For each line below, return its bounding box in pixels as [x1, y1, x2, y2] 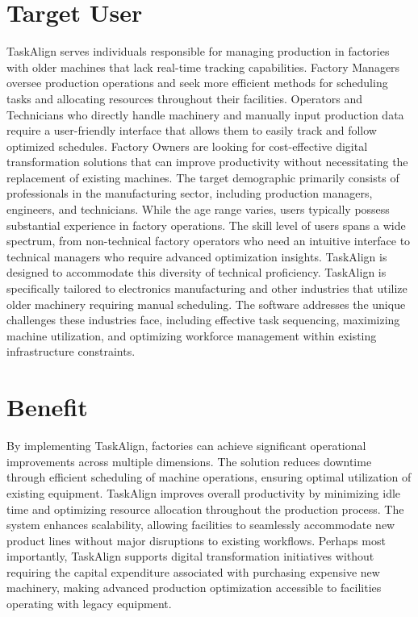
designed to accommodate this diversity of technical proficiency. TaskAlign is [6, 264, 387, 281]
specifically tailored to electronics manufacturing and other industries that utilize [6, 280, 408, 297]
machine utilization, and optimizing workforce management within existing [6, 327, 377, 344]
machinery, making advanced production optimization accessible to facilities [6, 579, 382, 596]
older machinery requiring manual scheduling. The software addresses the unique [6, 295, 406, 312]
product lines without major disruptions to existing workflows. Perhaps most [6, 532, 386, 548]
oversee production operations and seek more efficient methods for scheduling [6, 74, 388, 91]
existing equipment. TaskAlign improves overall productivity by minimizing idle [6, 484, 401, 501]
